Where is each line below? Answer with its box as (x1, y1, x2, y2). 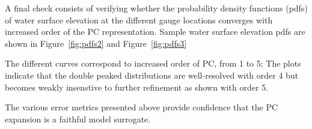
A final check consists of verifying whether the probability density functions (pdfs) (5, 2, 308, 14)
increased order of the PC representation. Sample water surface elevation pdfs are (5, 25, 305, 38)
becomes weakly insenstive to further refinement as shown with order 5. (5, 80, 269, 93)
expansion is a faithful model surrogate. (5, 112, 151, 125)
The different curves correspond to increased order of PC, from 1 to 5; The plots (5, 57, 301, 70)
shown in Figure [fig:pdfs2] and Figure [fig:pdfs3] (5, 37, 187, 49)
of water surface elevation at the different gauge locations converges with (5, 13, 273, 26)
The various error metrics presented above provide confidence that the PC (5, 101, 278, 113)
